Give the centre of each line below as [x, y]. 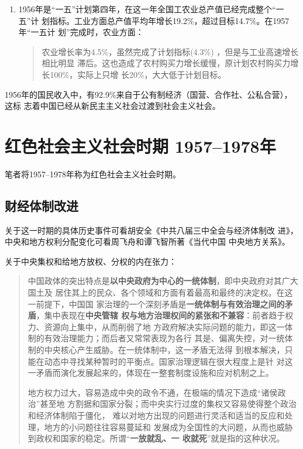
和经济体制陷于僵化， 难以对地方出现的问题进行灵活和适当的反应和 [156, 415]
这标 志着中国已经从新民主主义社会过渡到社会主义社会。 [113, 106]
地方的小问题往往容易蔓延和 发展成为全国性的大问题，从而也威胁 [168, 426]
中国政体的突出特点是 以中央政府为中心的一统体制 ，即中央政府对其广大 [163, 281]
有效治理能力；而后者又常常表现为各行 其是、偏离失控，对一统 [164, 338]
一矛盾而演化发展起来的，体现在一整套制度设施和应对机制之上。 [151, 373]
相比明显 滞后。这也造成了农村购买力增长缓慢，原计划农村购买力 [166, 63]
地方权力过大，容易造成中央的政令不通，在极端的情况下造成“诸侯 [153, 392]
